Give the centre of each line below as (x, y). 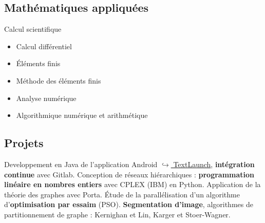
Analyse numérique (46, 98)
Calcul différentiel (44, 46)
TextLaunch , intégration (214, 164)
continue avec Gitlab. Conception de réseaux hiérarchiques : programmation (129, 174)
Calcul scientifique (33, 29)
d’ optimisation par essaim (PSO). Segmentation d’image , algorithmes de (129, 204)
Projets (24, 143)
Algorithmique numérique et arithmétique (82, 115)
